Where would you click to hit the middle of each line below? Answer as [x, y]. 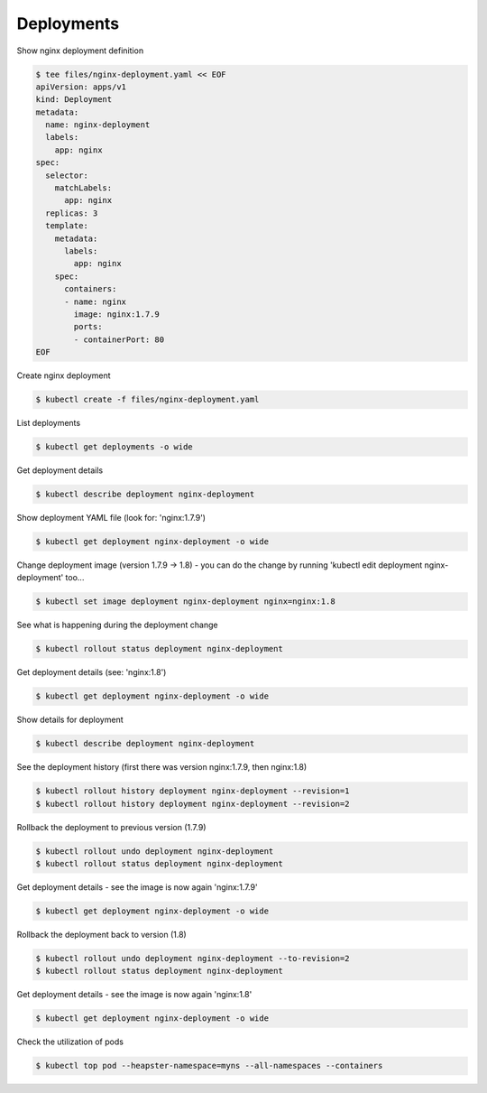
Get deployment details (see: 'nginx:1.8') [92, 672]
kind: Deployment [74, 100]
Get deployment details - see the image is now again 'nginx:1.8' [134, 995]
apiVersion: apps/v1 [81, 87]
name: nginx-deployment [98, 125]
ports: [88, 327]
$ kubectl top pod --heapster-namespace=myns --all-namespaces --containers [209, 1066]
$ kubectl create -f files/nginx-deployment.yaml [147, 400]
